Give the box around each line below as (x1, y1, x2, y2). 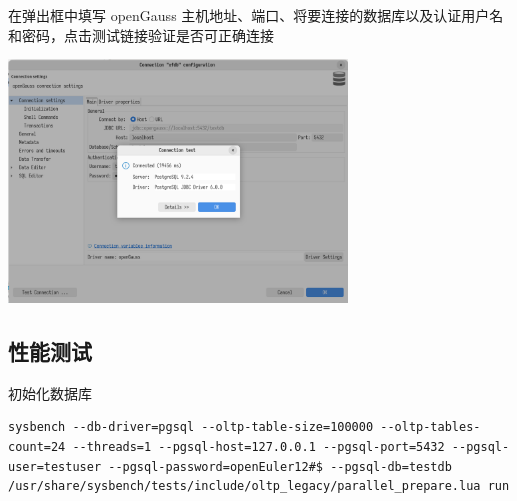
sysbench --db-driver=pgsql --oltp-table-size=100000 (8, 420, 374, 435)
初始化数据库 (8, 382, 92, 403)
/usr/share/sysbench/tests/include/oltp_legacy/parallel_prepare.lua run (8, 479, 510, 494)
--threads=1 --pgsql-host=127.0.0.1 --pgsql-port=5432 (72, 439, 445, 454)
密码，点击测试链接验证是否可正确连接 (21, 24, 274, 45)
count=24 (8, 439, 66, 454)
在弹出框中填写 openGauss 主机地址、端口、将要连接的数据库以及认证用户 (8, 5, 490, 25)
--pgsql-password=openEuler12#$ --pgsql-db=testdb (108, 459, 452, 474)
